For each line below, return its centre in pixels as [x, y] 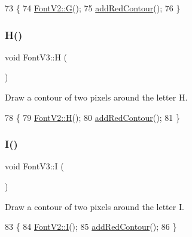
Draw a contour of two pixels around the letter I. [95, 206]
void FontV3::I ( [34, 166]
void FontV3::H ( [36, 57]
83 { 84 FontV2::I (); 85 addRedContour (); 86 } [91, 227]
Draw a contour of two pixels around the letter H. [96, 97]
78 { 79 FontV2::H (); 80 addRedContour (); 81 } [92, 117]
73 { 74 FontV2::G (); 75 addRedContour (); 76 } [93, 8]
